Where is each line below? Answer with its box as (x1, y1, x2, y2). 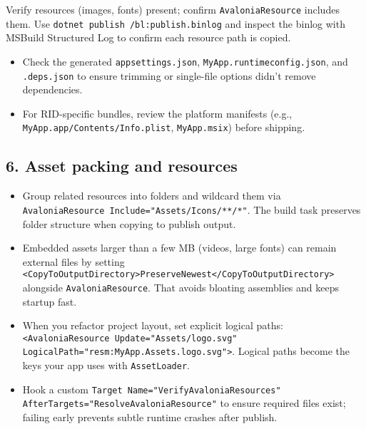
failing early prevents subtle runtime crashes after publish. (22, 410, 278, 425)
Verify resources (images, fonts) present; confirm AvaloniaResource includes (6, 2, 340, 16)
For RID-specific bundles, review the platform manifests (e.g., (22, 105, 293, 120)
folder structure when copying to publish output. (22, 216, 236, 231)
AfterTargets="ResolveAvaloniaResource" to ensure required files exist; (22, 396, 346, 410)
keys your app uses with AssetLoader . (22, 358, 190, 373)
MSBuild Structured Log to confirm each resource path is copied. (6, 30, 291, 45)
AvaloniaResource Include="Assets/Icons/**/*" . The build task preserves (22, 202, 361, 217)
